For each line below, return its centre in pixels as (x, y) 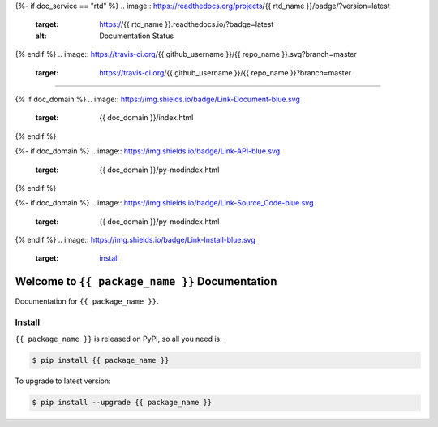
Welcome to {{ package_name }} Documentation (146, 281)
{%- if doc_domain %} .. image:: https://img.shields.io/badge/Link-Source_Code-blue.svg (164, 203)
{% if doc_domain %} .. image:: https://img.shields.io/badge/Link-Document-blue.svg (157, 99)
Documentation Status (137, 36)
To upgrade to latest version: (63, 381)
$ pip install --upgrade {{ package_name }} (122, 403)
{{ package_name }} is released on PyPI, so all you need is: (118, 339)
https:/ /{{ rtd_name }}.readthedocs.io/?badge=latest (187, 24)
